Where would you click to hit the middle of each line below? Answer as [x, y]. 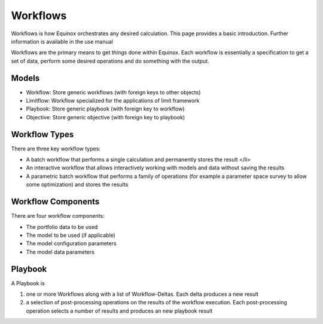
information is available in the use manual [62, 41]
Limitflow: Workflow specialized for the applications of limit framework [113, 101]
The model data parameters [60, 252]
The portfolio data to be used [62, 227]
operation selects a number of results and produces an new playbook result [119, 311]
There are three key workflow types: [56, 149]
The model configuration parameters [71, 243]
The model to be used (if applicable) [71, 235]
